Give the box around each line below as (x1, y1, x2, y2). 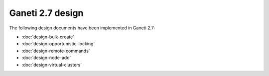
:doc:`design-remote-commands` (21, 48, 90, 54)
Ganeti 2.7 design (9, 7, 84, 18)
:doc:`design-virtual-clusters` (21, 62, 82, 68)
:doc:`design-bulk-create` (21, 34, 75, 40)
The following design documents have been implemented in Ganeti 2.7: (9, 25, 155, 31)
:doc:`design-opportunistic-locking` (21, 41, 95, 47)
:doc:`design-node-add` (21, 55, 71, 61)
